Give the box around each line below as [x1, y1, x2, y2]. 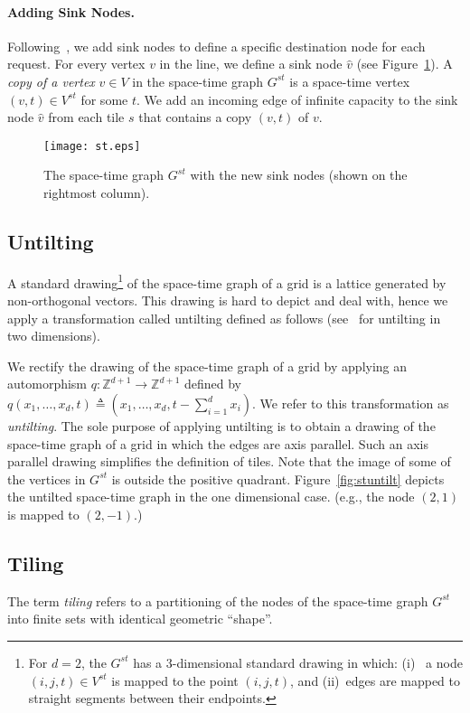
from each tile [48, 108, 125, 127]
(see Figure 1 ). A [356, 54, 453, 73]
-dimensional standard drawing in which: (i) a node [172, 652, 463, 671]
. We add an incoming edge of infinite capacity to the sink [136, 89, 458, 108]
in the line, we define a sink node [159, 54, 343, 73]
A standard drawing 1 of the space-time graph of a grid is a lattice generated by [7, 270, 446, 292]
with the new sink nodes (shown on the [190, 165, 408, 184]
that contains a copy [138, 108, 252, 127]
